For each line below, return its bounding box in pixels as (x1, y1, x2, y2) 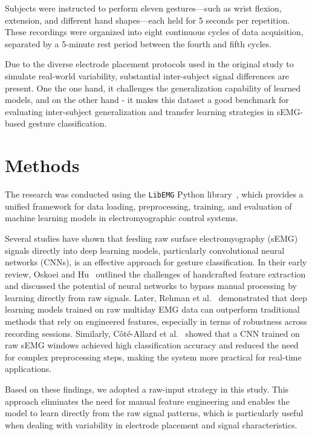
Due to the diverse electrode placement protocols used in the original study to (5, 58, 294, 70)
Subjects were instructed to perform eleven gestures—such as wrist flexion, (5, 2, 282, 14)
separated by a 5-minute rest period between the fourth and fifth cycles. (5, 37, 271, 50)
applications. (5, 362, 52, 375)
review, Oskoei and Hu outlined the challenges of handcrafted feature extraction (5, 267, 306, 280)
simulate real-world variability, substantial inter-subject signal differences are (5, 69, 290, 82)
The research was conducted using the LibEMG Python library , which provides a (5, 188, 304, 201)
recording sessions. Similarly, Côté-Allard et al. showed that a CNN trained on (5, 327, 300, 339)
